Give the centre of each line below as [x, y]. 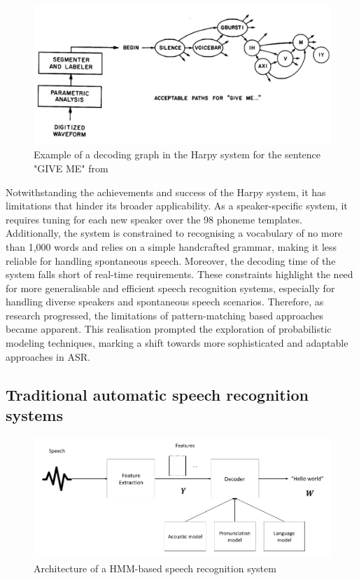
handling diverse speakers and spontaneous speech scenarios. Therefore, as [165, 302]
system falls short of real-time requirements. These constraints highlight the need [179, 274]
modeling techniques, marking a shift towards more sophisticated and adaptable [177, 343]
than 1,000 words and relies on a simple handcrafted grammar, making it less [171, 246]
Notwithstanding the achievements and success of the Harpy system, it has [166, 192]
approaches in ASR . [48, 356]
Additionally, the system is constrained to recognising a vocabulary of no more [174, 233]
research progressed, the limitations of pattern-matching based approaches [165, 315]
